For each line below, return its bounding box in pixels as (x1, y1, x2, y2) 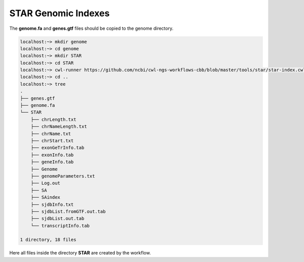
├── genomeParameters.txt (30, 173, 95, 179)
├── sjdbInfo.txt (30, 201, 74, 207)
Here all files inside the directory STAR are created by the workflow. (9, 250, 151, 256)
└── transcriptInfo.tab (30, 223, 90, 229)
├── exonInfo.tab (30, 152, 74, 158)
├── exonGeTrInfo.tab (30, 145, 85, 151)
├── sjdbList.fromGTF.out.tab (30, 208, 106, 214)
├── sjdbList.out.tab (30, 215, 85, 222)
